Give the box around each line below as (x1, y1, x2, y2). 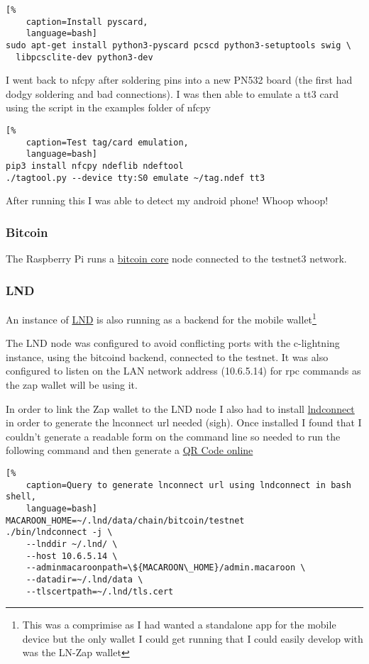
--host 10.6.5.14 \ (26, 550, 118, 561)
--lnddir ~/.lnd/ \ (26, 538, 118, 549)
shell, (6, 492, 36, 502)
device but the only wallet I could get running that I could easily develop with (22, 631, 363, 646)
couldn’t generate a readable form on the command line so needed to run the (6, 428, 341, 443)
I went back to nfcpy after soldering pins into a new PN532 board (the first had (6, 72, 353, 87)
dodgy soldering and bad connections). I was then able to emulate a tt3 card (6, 86, 338, 101)
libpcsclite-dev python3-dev (16, 52, 153, 62)
